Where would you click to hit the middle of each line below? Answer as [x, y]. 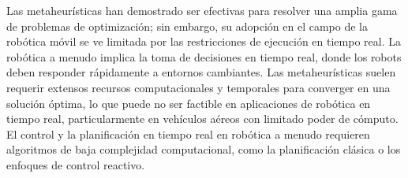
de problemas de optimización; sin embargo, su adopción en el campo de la [187, 26]
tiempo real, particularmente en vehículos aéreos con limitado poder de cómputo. [202, 119]
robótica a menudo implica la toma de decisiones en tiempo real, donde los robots [204, 56]
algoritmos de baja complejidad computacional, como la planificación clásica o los [204, 149]
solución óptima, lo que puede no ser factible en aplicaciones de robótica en [189, 103]
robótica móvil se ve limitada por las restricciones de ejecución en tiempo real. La [204, 41]
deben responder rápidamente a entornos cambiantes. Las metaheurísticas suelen [201, 72]
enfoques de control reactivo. [76, 164]
